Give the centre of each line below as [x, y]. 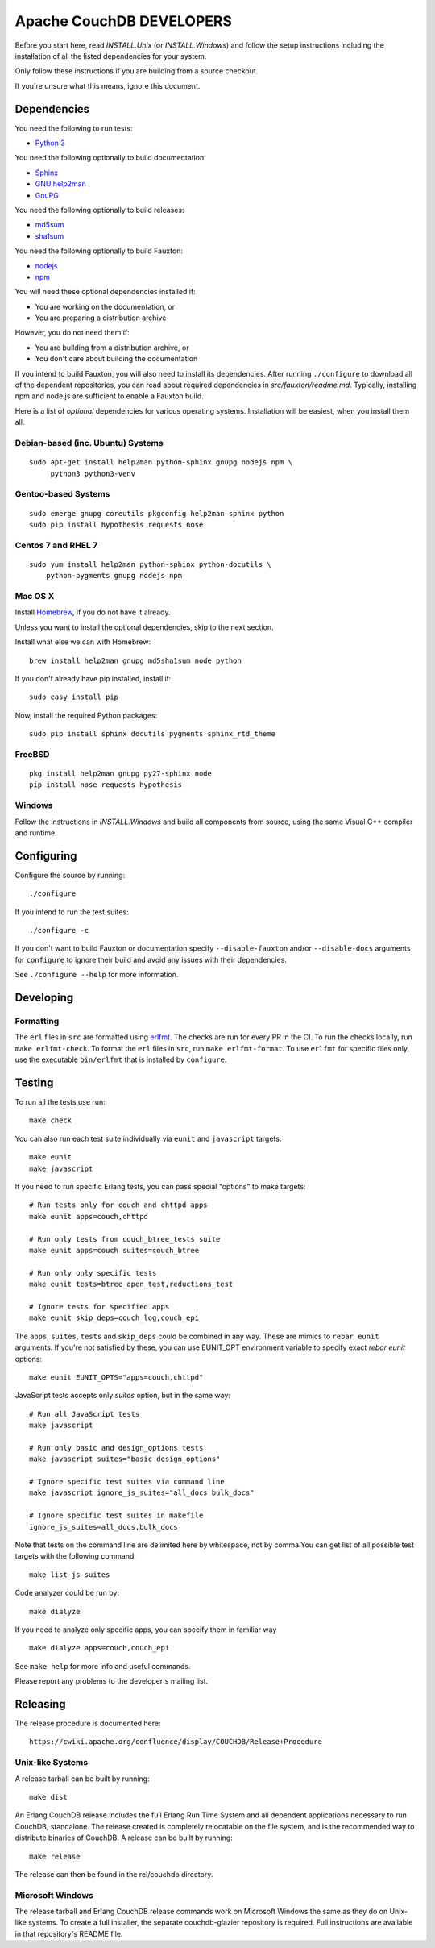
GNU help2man [60, 184]
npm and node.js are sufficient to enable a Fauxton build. [110, 396]
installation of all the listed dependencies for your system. [111, 56]
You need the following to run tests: [74, 128]
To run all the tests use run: [60, 1102]
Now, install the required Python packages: [86, 715]
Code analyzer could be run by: [67, 1593]
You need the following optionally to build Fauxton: [99, 251]
